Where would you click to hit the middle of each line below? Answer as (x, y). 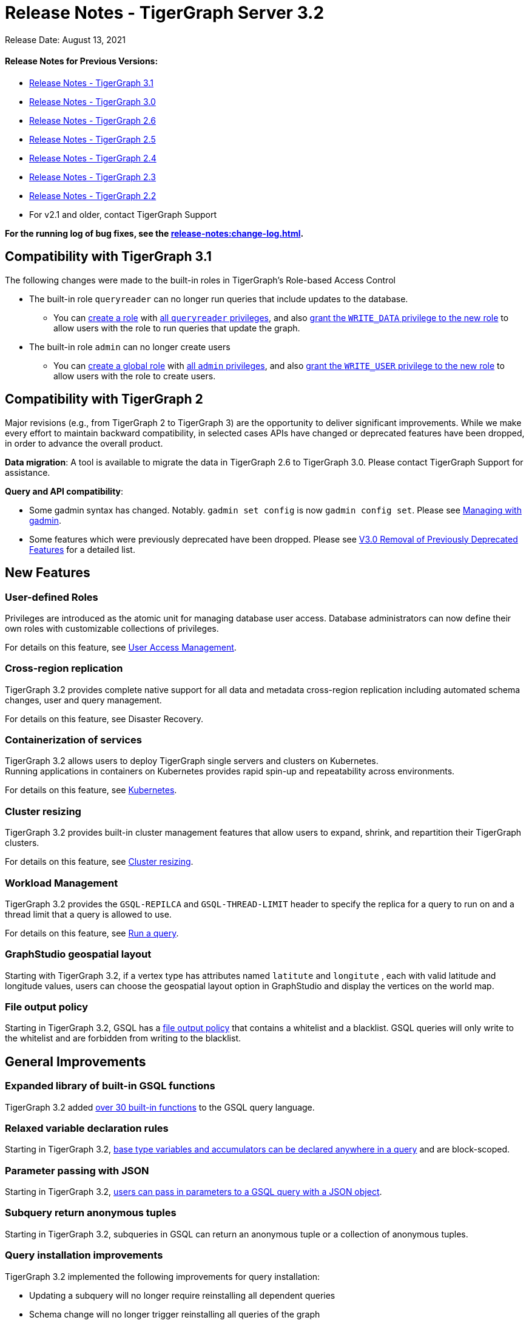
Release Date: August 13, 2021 (65, 39)
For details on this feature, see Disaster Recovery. (104, 719)
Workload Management (62, 883)
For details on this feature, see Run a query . (92, 933)
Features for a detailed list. (82, 549)
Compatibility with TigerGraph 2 (104, 399)
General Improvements (76, 1061)
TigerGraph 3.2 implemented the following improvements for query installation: (163, 1276)
